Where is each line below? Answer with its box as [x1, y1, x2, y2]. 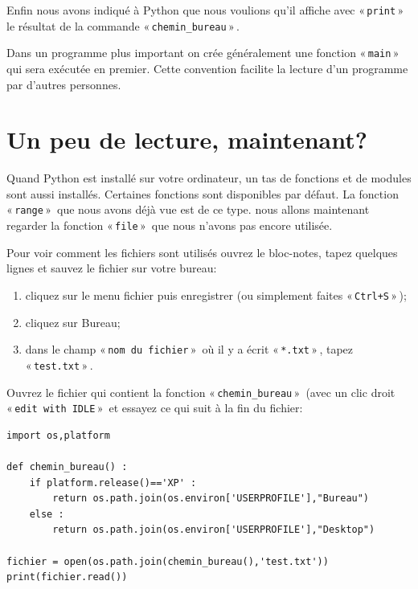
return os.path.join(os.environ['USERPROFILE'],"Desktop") [52, 524, 375, 536]
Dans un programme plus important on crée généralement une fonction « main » [6, 44, 400, 61]
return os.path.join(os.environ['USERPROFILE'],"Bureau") [52, 493, 370, 505]
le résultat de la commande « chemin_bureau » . [6, 17, 240, 34]
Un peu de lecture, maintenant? [6, 123, 367, 156]
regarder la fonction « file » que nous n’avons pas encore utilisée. [6, 217, 333, 234]
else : [29, 508, 64, 520]
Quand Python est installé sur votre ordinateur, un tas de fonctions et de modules [6, 170, 412, 186]
